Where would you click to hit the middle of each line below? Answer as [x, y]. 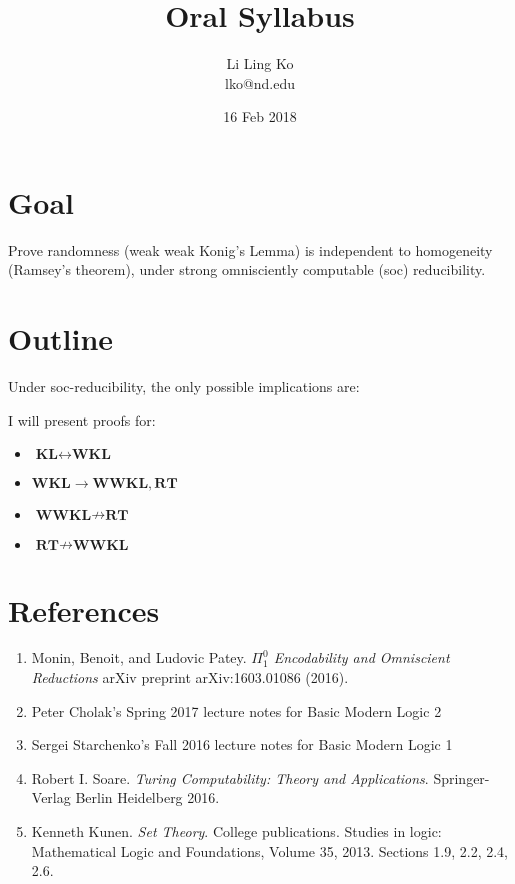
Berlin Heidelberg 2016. [147, 797]
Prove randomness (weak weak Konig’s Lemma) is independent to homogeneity [250, 249]
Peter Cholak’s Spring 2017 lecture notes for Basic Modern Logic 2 [236, 710]
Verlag [51, 797]
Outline [61, 338]
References [84, 609]
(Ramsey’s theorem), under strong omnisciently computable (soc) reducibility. [247, 269]
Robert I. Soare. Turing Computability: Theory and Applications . [230, 777]
